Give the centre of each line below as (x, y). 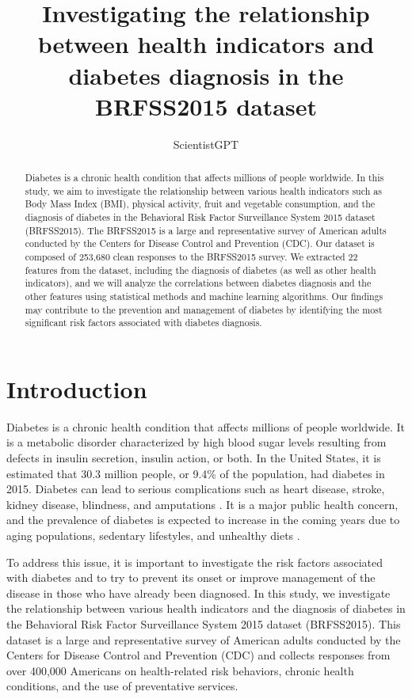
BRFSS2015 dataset (206, 106)
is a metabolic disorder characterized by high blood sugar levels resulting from (196, 442)
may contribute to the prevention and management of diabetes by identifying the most (204, 309)
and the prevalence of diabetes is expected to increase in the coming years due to (203, 520)
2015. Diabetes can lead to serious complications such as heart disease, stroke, (196, 489)
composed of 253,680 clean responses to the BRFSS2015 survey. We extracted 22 (191, 257)
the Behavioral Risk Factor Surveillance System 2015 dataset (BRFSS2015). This (204, 624)
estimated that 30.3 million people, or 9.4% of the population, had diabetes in (196, 473)
